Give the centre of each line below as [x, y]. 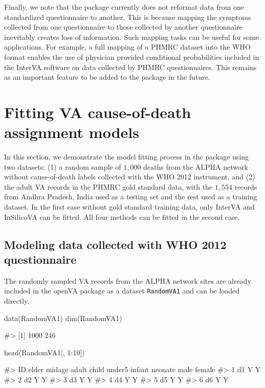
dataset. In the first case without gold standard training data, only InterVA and [129, 207]
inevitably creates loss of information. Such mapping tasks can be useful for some [132, 37]
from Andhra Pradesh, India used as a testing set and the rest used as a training [131, 197]
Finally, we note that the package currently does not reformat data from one [124, 7]
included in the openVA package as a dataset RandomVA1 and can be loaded [122, 291]
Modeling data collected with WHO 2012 [115, 244]
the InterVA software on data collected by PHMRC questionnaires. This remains [130, 67]
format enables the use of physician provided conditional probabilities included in [132, 56]
